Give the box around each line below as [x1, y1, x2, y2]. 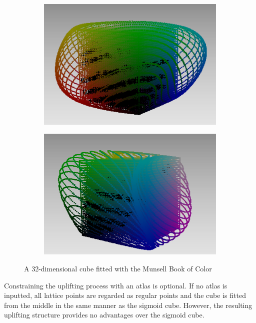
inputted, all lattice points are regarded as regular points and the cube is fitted [4, 290, 246, 300]
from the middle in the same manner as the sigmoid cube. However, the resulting [4, 299, 252, 310]
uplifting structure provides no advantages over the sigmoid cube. [4, 309, 204, 320]
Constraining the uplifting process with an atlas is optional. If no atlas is [4, 280, 227, 290]
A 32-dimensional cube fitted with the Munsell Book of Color [24, 263, 212, 273]
